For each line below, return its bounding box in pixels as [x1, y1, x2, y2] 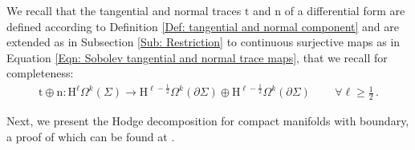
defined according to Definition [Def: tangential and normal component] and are [6, 18, 400, 34]
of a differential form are [284, 2, 405, 18]
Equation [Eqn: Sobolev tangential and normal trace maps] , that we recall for [6, 49, 388, 65]
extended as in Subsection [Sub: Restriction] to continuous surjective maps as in [6, 34, 401, 50]
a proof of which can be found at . [6, 128, 175, 144]
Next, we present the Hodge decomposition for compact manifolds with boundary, [6, 112, 409, 129]
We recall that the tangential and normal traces [6, 2, 242, 18]
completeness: [6, 65, 74, 81]
